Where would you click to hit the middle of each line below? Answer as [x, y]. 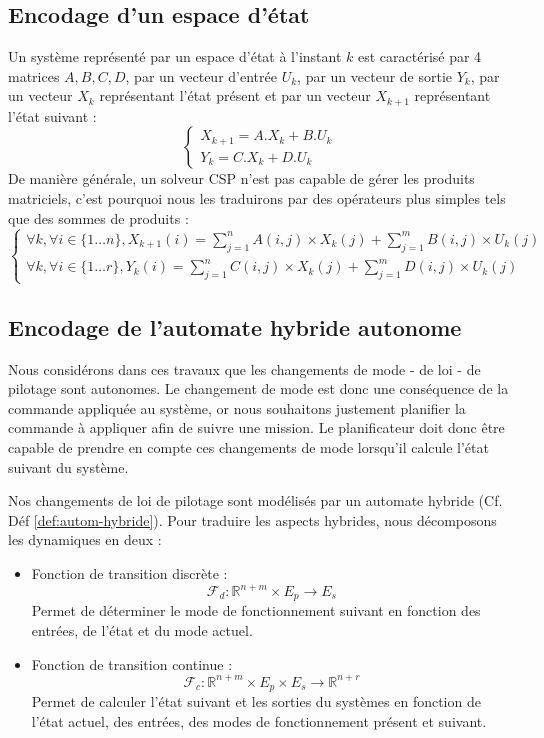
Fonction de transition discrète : [129, 572]
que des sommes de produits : [98, 217]
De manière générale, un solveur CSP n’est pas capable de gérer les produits [241, 178]
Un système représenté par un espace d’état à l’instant [175, 56]
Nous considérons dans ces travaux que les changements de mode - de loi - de [244, 368]
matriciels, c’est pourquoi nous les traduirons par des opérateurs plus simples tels [257, 198]
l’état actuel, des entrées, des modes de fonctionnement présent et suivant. [259, 720]
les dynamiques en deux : [85, 539]
